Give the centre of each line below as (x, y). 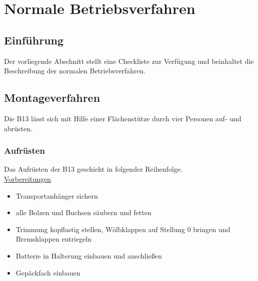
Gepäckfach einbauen (48, 272)
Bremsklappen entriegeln (54, 239)
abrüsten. (18, 128)
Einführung (34, 40)
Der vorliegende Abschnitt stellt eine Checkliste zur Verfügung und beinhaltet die (129, 61)
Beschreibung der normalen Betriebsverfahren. (75, 71)
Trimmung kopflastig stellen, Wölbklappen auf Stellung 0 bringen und (123, 229)
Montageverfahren (52, 98)
